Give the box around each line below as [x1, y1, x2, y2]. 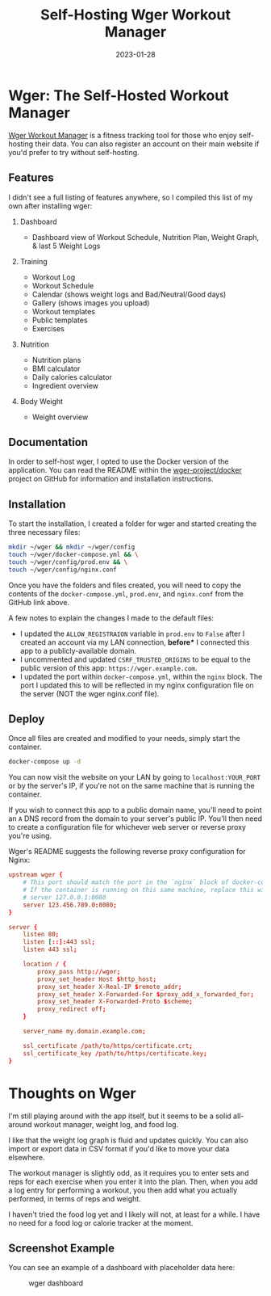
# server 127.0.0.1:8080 [23, 893, 106, 902]
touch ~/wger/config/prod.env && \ [8, 558, 128, 566]
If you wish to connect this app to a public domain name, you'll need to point [8, 806, 262, 815]
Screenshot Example [8, 1241, 115, 1255]
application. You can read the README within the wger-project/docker [8, 465, 242, 475]
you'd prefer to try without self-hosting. [8, 147, 140, 157]
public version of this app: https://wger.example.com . [19, 663, 198, 672]
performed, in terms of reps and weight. [8, 1193, 141, 1203]
